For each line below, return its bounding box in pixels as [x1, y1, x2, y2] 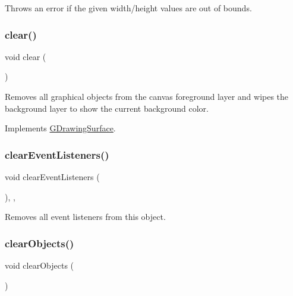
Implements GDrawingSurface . [5, 122, 116, 134]
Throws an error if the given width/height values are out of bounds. [5, 2, 252, 14]
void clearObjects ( [5, 259, 74, 271]
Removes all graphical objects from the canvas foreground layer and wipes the [5, 90, 289, 102]
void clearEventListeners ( [5, 171, 100, 182]
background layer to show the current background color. [5, 102, 209, 114]
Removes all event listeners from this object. [5, 210, 166, 223]
